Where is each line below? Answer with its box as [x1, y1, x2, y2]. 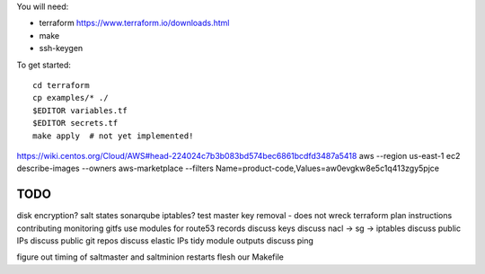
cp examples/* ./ [32, 93, 109, 103]
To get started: [16, 59, 72, 70]
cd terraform [32, 80, 90, 90]
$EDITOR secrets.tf [32, 118, 119, 128]
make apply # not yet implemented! [32, 130, 194, 141]
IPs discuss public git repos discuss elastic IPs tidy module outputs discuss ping [16, 234, 314, 246]
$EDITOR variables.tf [32, 105, 128, 116]
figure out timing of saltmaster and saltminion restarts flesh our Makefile [16, 252, 285, 262]
